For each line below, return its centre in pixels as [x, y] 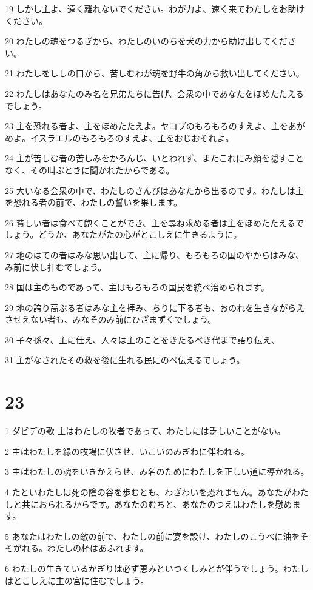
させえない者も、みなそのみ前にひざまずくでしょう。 [111, 319]
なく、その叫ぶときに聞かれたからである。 [90, 169]
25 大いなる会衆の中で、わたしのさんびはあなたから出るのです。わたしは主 [154, 190]
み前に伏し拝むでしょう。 [56, 267]
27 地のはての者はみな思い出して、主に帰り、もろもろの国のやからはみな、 [154, 254]
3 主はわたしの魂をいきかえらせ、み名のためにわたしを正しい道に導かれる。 [157, 471]
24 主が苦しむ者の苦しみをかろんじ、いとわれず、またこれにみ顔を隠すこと [154, 158]
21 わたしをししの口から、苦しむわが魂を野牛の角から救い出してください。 [155, 73]
